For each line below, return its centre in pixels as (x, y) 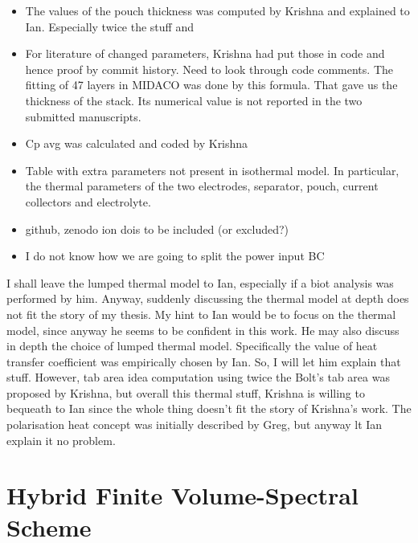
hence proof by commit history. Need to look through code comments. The (209, 69)
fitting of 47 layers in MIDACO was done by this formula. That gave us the (211, 85)
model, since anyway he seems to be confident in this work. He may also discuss (203, 330)
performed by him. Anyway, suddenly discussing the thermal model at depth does (208, 298)
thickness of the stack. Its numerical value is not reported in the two (194, 100)
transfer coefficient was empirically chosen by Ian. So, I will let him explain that (204, 361)
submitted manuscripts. (83, 116)
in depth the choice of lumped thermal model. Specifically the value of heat (192, 346)
